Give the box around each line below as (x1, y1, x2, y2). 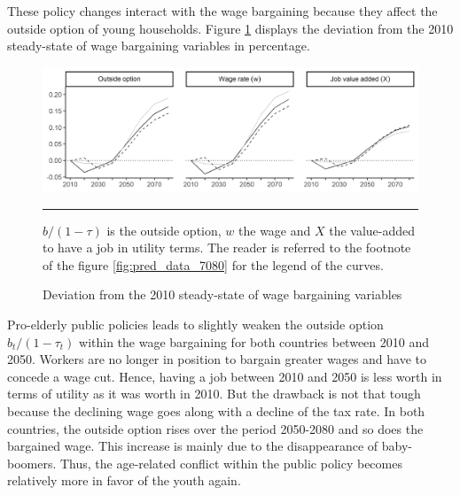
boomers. (7, 453, 57, 472)
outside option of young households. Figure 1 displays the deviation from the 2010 (7, 19, 454, 37)
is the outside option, (106, 220, 222, 239)
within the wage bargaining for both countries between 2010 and (79, 332, 429, 351)
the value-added (329, 220, 416, 239)
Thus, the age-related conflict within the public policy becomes (60, 453, 402, 472)
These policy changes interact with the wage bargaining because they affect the (7, 2, 438, 19)
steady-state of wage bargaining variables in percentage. (7, 36, 310, 55)
